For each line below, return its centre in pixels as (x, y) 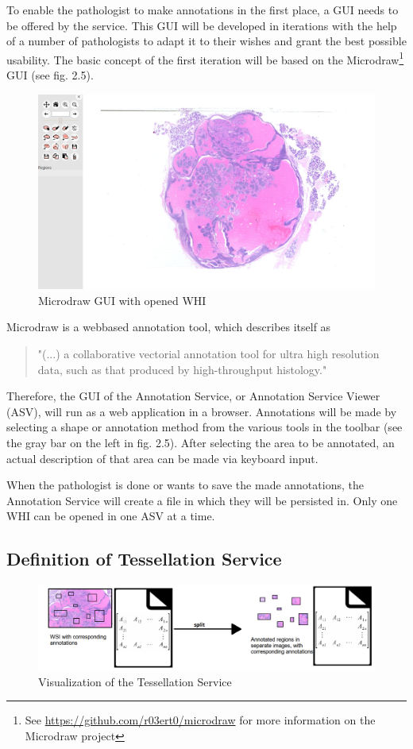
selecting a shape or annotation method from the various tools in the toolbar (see (205, 427)
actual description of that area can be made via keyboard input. (162, 458)
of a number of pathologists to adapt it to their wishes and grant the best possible (206, 41)
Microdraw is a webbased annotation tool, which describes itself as (169, 327)
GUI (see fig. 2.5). (50, 75)
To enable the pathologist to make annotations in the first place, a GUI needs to (203, 10)
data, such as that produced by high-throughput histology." (182, 369)
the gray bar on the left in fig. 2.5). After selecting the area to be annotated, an (201, 442)
